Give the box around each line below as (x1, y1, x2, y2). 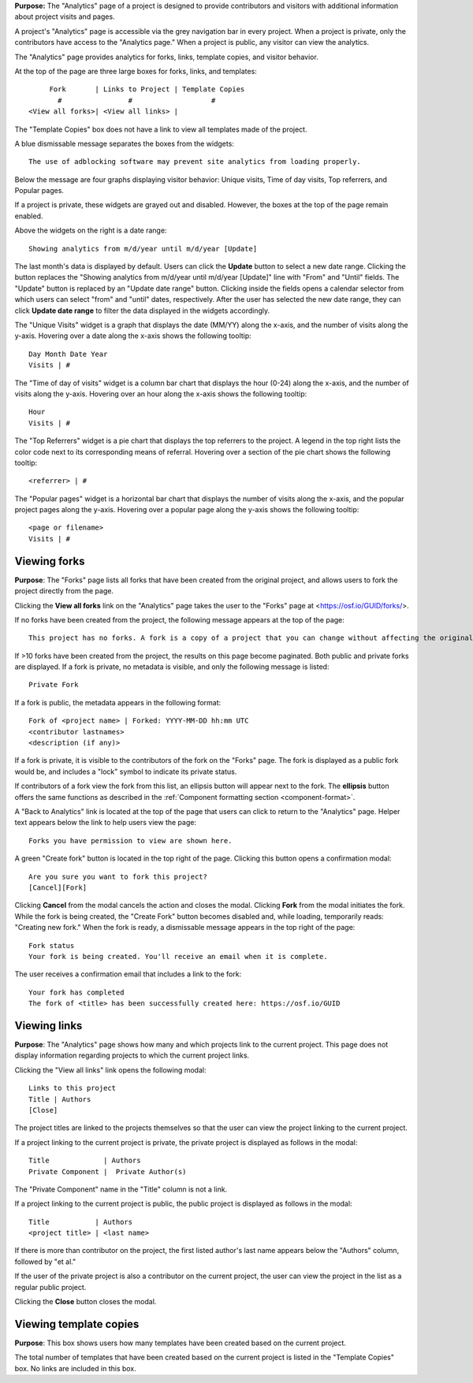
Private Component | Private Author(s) (28, 1167, 187, 1176)
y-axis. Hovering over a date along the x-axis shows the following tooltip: (14, 331, 251, 340)
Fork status (28, 941, 75, 950)
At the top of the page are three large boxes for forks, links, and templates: (14, 66, 258, 76)
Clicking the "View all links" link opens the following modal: (14, 1065, 207, 1075)
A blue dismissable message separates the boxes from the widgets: (14, 139, 234, 148)
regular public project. (14, 1282, 87, 1292)
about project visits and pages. (14, 12, 115, 21)
